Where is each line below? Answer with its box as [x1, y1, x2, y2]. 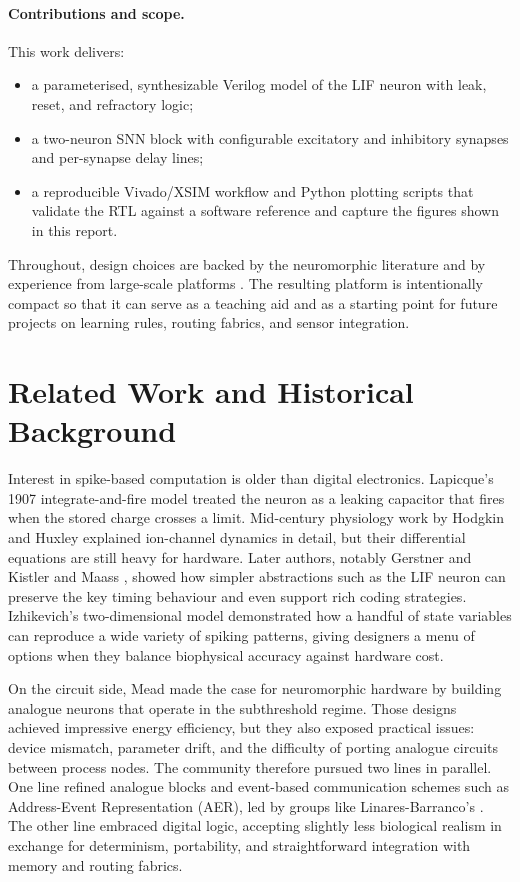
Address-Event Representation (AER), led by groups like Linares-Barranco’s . [8, 795, 484, 816]
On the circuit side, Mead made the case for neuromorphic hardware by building [8, 678, 502, 699]
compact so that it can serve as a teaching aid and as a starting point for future [8, 292, 498, 313]
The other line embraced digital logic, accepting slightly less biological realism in [8, 815, 502, 836]
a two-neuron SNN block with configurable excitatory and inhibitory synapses [31, 127, 509, 148]
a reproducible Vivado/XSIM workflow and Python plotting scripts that [31, 180, 474, 201]
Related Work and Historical [8, 371, 414, 412]
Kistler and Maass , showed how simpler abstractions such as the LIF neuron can [8, 566, 506, 587]
